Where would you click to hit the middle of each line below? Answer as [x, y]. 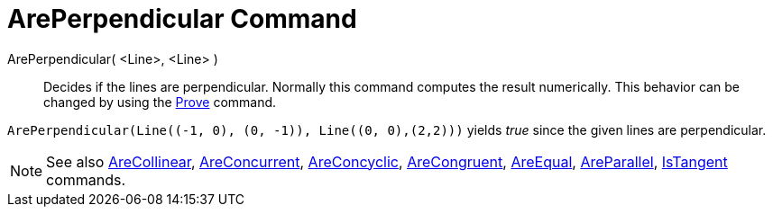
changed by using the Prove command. [160, 102]
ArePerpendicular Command [182, 19]
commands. [86, 179]
